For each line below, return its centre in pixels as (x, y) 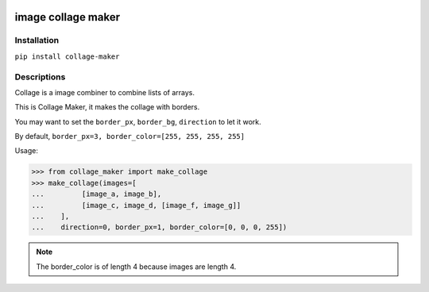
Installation (37, 40)
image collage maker (68, 17)
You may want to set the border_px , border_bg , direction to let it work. (138, 121)
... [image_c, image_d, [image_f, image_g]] (136, 205)
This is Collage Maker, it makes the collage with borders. (107, 107)
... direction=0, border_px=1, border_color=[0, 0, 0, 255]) (159, 227)
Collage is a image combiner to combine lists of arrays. (104, 92)
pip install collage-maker (67, 56)
